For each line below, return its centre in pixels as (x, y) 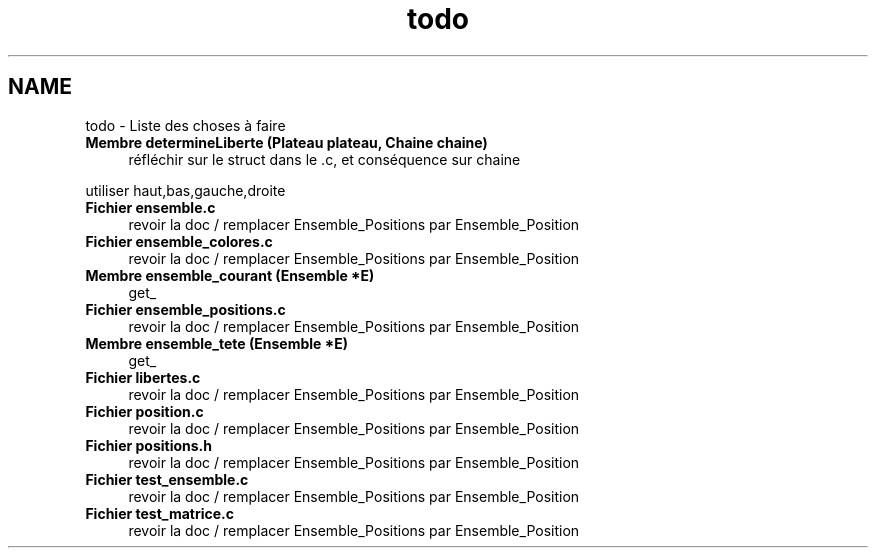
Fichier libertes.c (143, 377)
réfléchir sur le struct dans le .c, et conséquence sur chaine (324, 159)
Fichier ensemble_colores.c (179, 241)
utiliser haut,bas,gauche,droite (185, 190)
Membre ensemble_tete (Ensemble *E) (216, 343)
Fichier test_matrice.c (160, 513)
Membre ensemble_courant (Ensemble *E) (230, 275)
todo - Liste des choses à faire (185, 125)
